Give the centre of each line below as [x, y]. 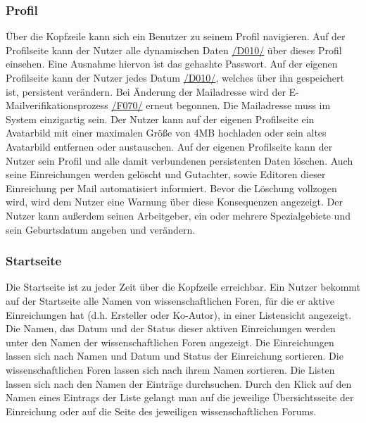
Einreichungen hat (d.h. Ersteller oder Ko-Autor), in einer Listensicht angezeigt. [179, 314]
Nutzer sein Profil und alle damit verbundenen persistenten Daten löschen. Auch [179, 160]
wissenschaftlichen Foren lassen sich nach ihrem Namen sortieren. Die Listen [170, 369]
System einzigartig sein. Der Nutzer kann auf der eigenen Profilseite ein [160, 119]
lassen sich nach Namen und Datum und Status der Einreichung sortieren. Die [175, 356]
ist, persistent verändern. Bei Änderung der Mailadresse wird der [146, 91]
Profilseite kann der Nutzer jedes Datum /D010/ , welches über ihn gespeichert [175, 77]
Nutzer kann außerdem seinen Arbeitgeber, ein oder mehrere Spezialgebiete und [178, 215]
